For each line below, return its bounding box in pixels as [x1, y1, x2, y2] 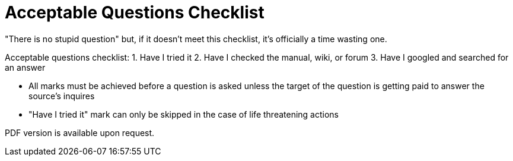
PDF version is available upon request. [5, 127, 155, 138]
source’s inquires [28, 90, 95, 101]
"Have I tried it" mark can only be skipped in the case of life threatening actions [28, 109, 339, 119]
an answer [5, 62, 46, 72]
